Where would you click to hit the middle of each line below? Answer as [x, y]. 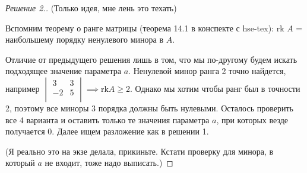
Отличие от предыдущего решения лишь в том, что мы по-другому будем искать [151, 59]
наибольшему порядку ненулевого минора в [85, 39]
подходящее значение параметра [63, 71]
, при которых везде [252, 119]
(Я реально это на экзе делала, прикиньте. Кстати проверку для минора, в [140, 151]
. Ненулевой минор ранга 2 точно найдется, [207, 71]
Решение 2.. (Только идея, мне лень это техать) [91, 8]
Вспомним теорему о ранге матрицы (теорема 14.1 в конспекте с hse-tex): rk [145, 28]
